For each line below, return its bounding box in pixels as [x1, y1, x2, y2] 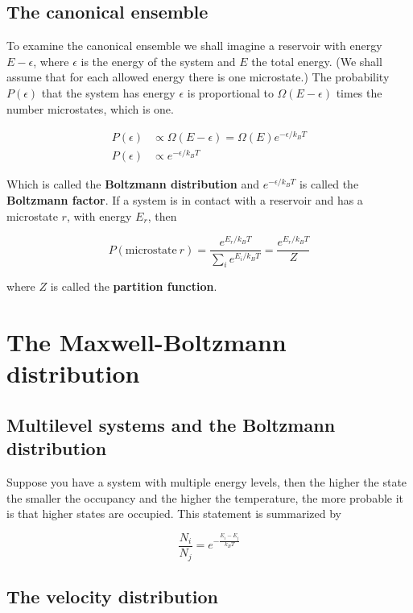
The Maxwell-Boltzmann [6, 325, 287, 358]
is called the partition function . [50, 278, 217, 295]
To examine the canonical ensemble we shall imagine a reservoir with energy [6, 37, 382, 54]
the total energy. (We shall [251, 52, 382, 69]
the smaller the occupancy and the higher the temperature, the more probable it [6, 489, 404, 506]
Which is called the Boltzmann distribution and [6, 176, 260, 193]
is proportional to [187, 84, 274, 101]
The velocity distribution [6, 583, 218, 608]
